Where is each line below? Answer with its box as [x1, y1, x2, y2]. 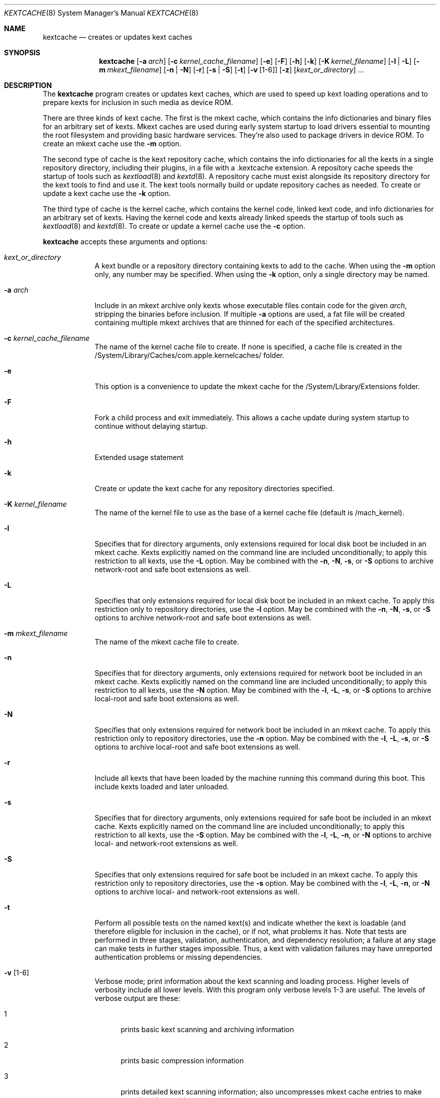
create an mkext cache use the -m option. [43, 139, 182, 148]
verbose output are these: [94, 994, 180, 1002]
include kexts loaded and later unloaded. [94, 782, 229, 791]
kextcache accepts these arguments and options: [43, 237, 208, 246]
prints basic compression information [121, 1056, 244, 1065]
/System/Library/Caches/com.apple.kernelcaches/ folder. [94, 351, 285, 359]
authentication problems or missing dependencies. [94, 953, 263, 961]
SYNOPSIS [4, 48, 41, 57]
